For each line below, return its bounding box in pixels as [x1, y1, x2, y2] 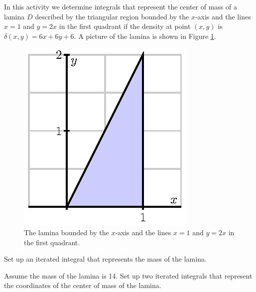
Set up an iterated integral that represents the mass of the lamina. [4, 254, 207, 264]
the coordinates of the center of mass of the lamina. [4, 280, 161, 291]
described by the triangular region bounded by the [35, 11, 189, 21]
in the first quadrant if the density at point [59, 21, 191, 31]
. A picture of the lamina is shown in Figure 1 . [74, 30, 216, 41]
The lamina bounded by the [24, 227, 109, 237]
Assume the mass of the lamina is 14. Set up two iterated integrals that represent [4, 270, 253, 281]
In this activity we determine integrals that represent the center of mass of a [4, 1, 237, 11]
